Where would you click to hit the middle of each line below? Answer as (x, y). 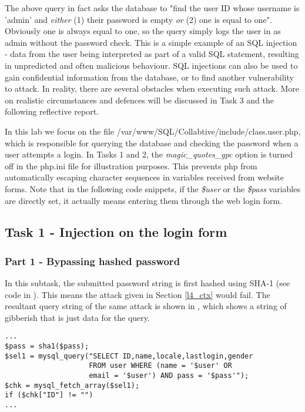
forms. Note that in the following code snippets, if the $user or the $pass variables (152, 188)
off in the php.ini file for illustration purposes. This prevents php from (131, 165)
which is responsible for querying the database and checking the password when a (152, 143)
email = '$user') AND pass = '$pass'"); (169, 376)
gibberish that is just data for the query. (77, 317)
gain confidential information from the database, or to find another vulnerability (149, 77)
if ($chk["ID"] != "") (49, 395)
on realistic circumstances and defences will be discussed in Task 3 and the (139, 100)
